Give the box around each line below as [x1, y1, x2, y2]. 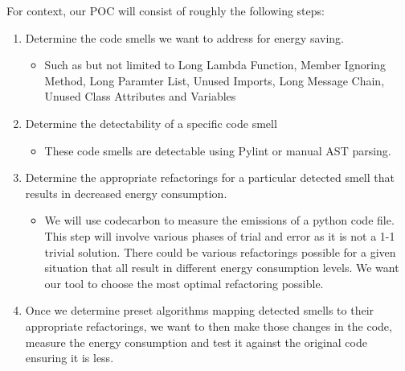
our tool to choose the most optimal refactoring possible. [44, 274, 324, 291]
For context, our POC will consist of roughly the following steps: [6, 2, 325, 19]
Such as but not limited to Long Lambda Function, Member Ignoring [44, 56, 386, 73]
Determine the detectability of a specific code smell [25, 114, 277, 131]
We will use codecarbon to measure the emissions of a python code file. [44, 212, 395, 229]
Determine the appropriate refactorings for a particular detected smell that [25, 169, 395, 186]
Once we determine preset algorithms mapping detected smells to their [25, 302, 374, 319]
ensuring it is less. [25, 349, 114, 366]
